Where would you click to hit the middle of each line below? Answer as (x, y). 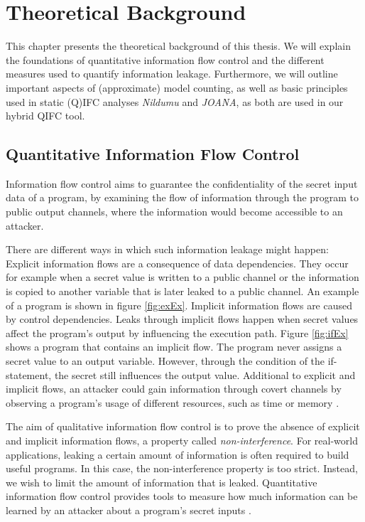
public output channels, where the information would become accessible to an (174, 212)
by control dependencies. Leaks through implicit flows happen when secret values (182, 319)
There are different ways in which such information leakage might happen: (167, 249)
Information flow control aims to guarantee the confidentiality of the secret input (182, 183)
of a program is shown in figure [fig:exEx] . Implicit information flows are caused (179, 305)
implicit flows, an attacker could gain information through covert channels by (174, 389)
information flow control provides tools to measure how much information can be (182, 496)
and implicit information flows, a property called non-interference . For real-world (182, 440)
